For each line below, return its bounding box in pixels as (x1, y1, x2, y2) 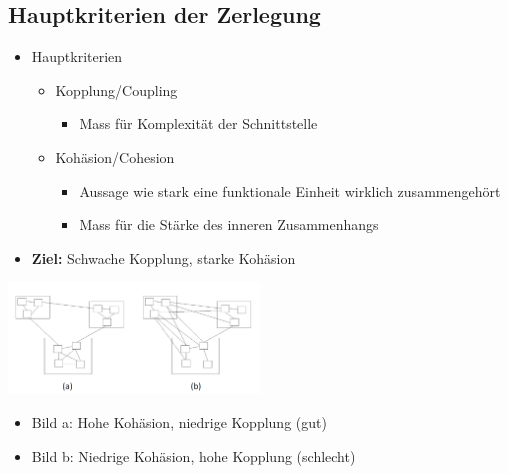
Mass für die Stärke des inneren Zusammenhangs (79, 214, 379, 235)
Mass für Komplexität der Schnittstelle (79, 113, 318, 134)
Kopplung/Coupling (55, 79, 178, 100)
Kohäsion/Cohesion (55, 146, 175, 167)
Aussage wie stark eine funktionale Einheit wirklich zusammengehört (79, 180, 501, 201)
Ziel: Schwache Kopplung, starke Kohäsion (31, 247, 296, 268)
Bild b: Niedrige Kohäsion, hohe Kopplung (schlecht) (31, 445, 356, 466)
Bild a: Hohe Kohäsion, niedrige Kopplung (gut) (31, 411, 327, 432)
